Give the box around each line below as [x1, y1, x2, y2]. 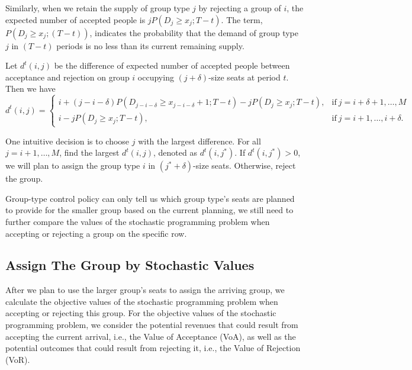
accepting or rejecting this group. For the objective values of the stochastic [5, 307, 276, 319]
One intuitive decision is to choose [5, 134, 130, 147]
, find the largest [59, 146, 120, 159]
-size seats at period [208, 70, 281, 83]
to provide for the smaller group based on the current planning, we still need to [5, 204, 294, 216]
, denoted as [153, 146, 197, 159]
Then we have [5, 82, 56, 95]
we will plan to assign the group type [5, 159, 140, 172]
